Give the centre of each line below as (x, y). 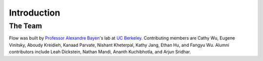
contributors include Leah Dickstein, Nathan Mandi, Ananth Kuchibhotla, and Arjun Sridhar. (100, 52)
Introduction (35, 13)
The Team (26, 26)
